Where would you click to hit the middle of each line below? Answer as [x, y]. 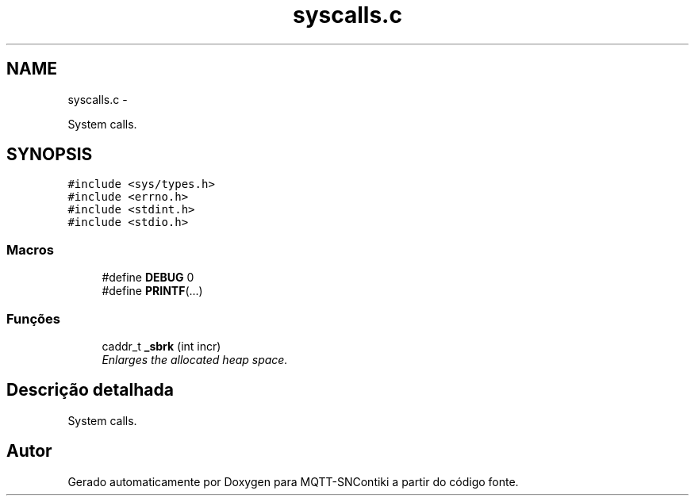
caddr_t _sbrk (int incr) [161, 346]
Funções [33, 318]
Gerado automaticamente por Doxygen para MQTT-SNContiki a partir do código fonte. [293, 481]
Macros [30, 249]
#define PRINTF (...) [152, 291]
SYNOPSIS [50, 155]
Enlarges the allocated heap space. [195, 359]
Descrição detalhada [90, 390]
